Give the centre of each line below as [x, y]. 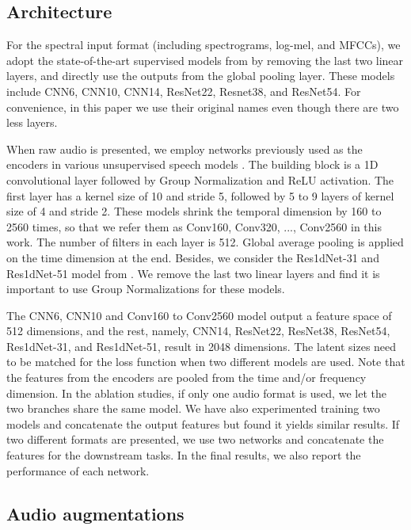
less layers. [32, 122]
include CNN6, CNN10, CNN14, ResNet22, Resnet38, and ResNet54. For [184, 91]
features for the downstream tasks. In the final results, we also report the [184, 455]
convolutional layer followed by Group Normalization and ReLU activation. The [200, 179]
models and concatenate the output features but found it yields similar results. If [203, 423]
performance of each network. [78, 470]
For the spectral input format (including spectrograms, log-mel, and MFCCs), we [204, 45]
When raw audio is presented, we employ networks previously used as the [185, 149]
